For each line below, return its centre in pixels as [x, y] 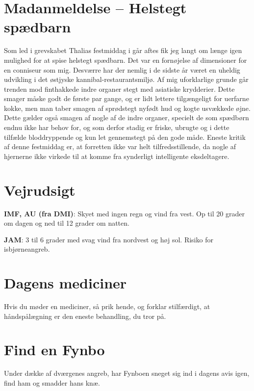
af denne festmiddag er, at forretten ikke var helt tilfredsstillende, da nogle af [120, 146]
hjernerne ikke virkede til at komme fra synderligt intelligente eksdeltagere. [117, 156]
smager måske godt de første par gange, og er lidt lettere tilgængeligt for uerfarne [127, 98]
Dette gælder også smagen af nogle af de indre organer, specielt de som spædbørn [127, 117]
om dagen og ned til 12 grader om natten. [67, 223]
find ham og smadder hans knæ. [52, 382]
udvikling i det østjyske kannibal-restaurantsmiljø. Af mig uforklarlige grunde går [126, 79]
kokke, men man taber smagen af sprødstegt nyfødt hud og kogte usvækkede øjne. [127, 108]
